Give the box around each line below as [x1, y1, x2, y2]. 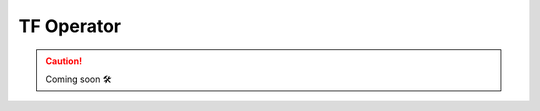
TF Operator [18, 15, 122, 37]
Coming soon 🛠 [45, 73, 112, 85]
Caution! [45, 55, 83, 67]
